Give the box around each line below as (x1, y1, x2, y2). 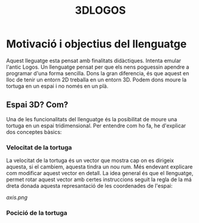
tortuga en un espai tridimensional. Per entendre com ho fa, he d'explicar (6, 122, 186, 129)
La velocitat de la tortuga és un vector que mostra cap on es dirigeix (6, 157, 174, 164)
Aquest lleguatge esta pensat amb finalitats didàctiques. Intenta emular (6, 57, 181, 64)
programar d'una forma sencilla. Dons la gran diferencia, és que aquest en (6, 69, 189, 77)
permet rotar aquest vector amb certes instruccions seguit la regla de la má (6, 176, 192, 183)
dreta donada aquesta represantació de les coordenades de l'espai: (6, 182, 173, 190)
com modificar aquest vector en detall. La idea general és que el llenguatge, (6, 170, 194, 177)
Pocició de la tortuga (6, 209, 68, 217)
